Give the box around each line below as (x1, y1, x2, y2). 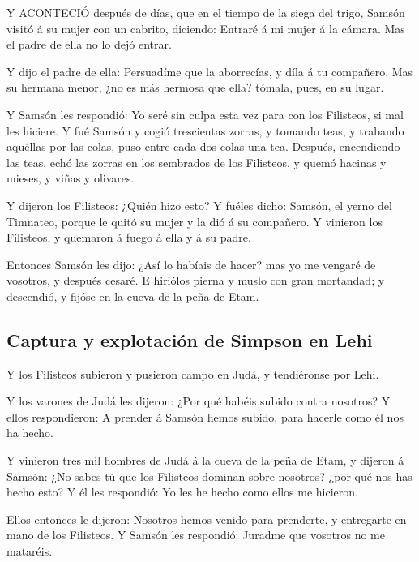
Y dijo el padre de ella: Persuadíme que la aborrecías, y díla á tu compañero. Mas (6, 62, 413, 79)
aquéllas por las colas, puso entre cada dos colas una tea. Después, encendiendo (6, 138, 400, 155)
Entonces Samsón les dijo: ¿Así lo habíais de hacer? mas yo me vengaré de (6, 255, 376, 272)
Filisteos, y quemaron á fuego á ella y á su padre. (6, 229, 251, 246)
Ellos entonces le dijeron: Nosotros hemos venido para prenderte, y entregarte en (6, 510, 407, 527)
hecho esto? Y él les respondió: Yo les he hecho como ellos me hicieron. (6, 483, 358, 500)
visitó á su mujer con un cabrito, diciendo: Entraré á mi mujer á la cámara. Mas (6, 19, 405, 36)
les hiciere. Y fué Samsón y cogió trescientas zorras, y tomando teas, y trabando (6, 122, 404, 139)
